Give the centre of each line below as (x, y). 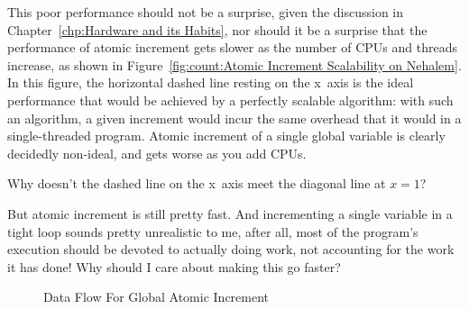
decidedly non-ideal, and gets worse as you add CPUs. (157, 153)
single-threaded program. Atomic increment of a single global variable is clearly (226, 136)
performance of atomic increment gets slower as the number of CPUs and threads (232, 47)
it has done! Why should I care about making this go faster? (174, 266)
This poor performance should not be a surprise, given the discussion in (206, 12)
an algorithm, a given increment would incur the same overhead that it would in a (234, 118)
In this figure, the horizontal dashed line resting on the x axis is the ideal (211, 82)
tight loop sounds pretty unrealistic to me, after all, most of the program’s (213, 231)
